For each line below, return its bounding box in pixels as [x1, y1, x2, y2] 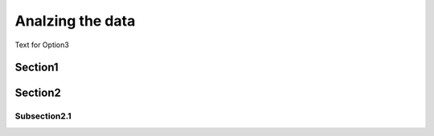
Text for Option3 [14, 40, 70, 50]
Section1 [14, 61, 59, 74]
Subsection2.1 [14, 110, 72, 122]
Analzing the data [14, 12, 136, 30]
